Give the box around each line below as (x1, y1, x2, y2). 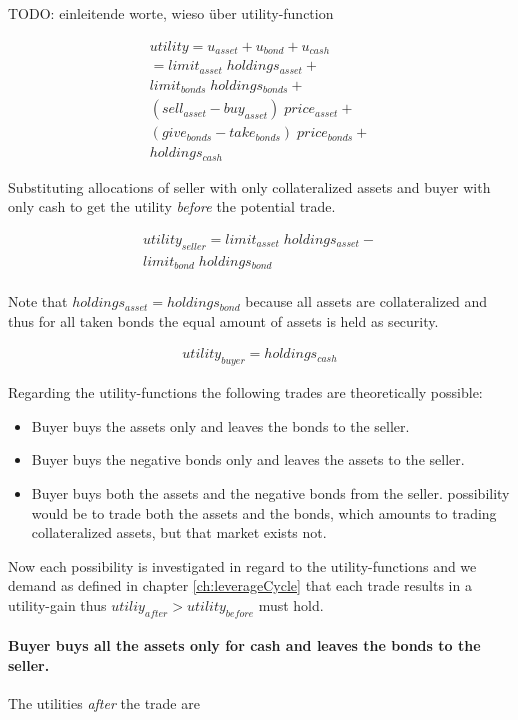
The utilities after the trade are (8, 693, 200, 714)
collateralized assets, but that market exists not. (31, 522, 327, 543)
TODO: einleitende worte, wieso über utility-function (8, 3, 334, 23)
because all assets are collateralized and (245, 291, 488, 312)
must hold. (258, 594, 324, 615)
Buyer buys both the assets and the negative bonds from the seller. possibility (31, 482, 510, 503)
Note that (8, 291, 68, 312)
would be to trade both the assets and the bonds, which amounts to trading (31, 502, 497, 523)
